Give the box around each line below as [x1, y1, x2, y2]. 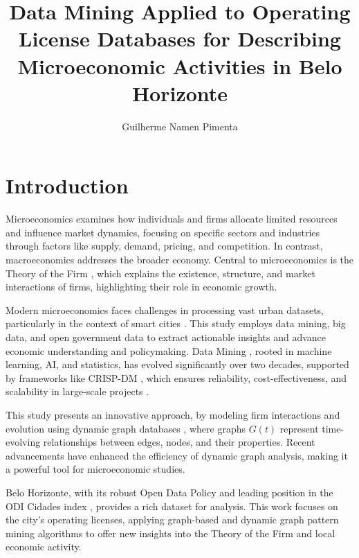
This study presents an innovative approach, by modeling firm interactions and [6, 407, 340, 421]
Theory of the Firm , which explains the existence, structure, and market [6, 265, 315, 280]
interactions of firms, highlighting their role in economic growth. [6, 279, 277, 294]
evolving [6, 435, 41, 449]
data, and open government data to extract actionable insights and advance [6, 329, 326, 344]
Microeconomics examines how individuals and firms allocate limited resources [6, 211, 338, 226]
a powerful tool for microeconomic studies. [6, 462, 185, 476]
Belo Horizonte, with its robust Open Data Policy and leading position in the [6, 485, 333, 499]
